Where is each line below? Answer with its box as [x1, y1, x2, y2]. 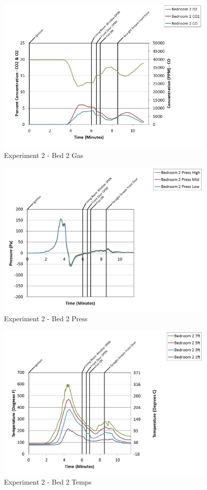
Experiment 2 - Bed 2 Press [4, 313, 88, 324]
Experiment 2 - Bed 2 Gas [4, 150, 83, 160]
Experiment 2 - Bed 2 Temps [4, 477, 92, 487]
